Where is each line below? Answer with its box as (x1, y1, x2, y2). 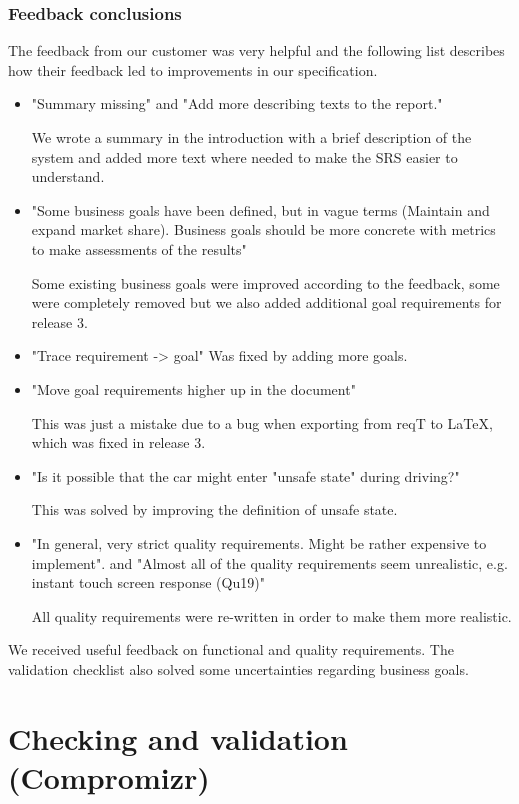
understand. (31, 166, 105, 187)
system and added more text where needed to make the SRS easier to (31, 146, 458, 167)
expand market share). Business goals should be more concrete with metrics (31, 219, 496, 240)
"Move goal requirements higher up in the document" (31, 378, 356, 399)
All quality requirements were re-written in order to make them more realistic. (31, 605, 512, 626)
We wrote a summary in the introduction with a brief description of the (31, 127, 472, 147)
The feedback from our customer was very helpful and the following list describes (8, 40, 505, 61)
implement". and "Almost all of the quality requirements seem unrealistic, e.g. (31, 552, 508, 573)
